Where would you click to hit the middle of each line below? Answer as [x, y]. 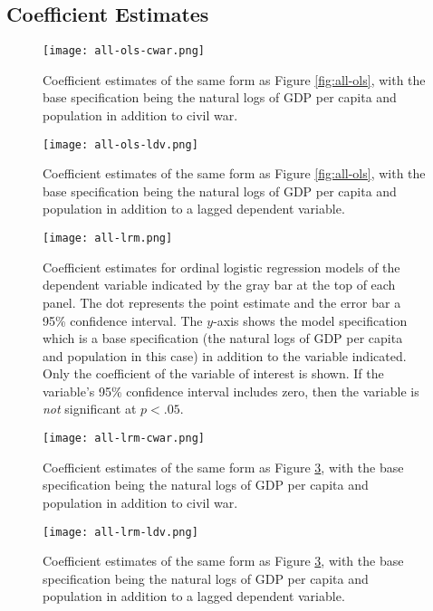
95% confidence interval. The [123, 320]
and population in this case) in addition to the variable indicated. [225, 355]
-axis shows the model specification [310, 320]
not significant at [90, 409]
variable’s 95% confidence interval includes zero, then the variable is [231, 391]
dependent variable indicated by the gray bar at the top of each [219, 285]
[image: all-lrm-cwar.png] [124, 439]
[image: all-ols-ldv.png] [120, 144]
